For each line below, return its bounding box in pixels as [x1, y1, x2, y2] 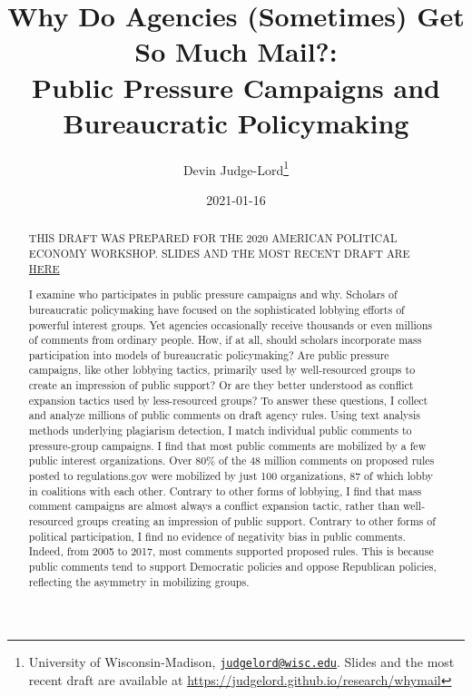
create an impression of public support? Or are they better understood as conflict [28, 377, 414, 393]
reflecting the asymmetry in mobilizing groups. [28, 573, 250, 589]
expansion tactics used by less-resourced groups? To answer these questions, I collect [28, 392, 428, 407]
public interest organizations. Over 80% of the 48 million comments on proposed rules [28, 453, 435, 468]
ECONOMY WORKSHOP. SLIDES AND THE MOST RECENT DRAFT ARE [28, 245, 410, 260]
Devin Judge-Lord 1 [182, 157, 290, 179]
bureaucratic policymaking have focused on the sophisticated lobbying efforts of [28, 301, 405, 317]
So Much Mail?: [134, 33, 338, 70]
